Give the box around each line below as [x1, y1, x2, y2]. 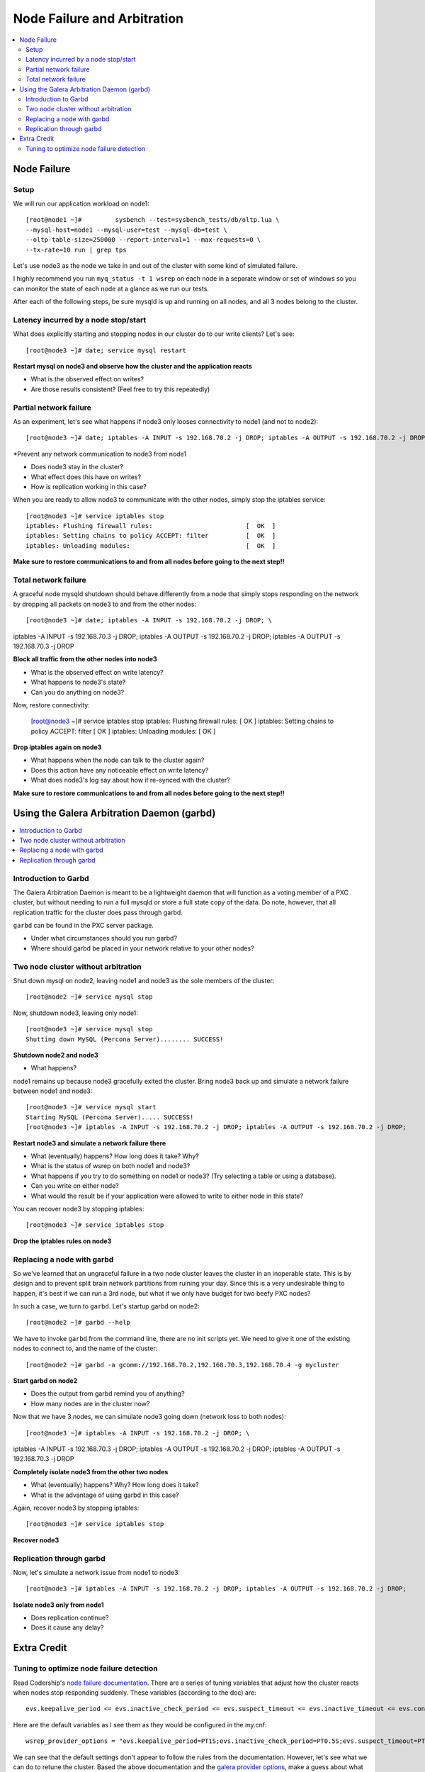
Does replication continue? [30, 1613, 109, 1622]
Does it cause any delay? [30, 1623, 104, 1632]
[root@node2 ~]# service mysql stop [25, 993, 153, 1001]
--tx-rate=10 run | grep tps [25, 245, 127, 254]
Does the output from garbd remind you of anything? [30, 1389, 186, 1398]
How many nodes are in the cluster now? [30, 1399, 150, 1408]
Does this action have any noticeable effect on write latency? [30, 766, 209, 774]
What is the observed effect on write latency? [30, 668, 164, 676]
